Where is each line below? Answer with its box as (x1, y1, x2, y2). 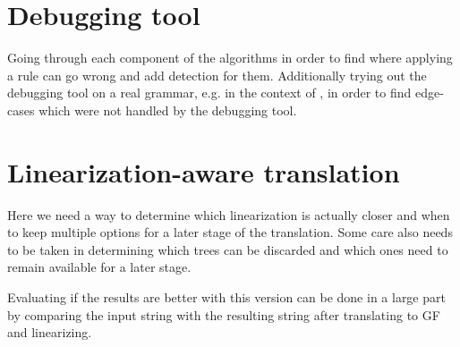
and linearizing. (7, 323, 92, 342)
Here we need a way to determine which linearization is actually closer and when (7, 205, 450, 224)
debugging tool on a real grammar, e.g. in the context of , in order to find (7, 83, 412, 102)
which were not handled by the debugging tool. (38, 100, 297, 119)
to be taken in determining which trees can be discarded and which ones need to (7, 240, 448, 258)
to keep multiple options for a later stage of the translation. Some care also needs (7, 223, 453, 241)
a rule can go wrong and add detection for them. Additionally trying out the (7, 65, 427, 84)
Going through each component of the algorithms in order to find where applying (7, 48, 453, 67)
